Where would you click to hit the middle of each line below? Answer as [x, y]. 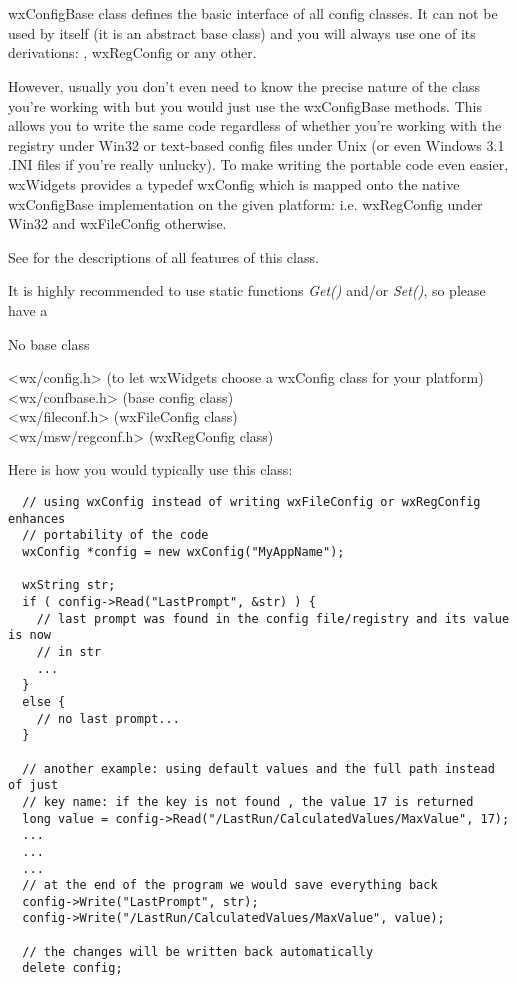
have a [28, 309]
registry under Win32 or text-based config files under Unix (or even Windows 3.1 [256, 144]
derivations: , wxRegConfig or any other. [132, 52]
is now [29, 635]
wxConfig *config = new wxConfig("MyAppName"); [183, 552]
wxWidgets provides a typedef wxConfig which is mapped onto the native [234, 183]
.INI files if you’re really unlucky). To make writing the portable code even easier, [258, 164]
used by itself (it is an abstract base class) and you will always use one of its [242, 32]
